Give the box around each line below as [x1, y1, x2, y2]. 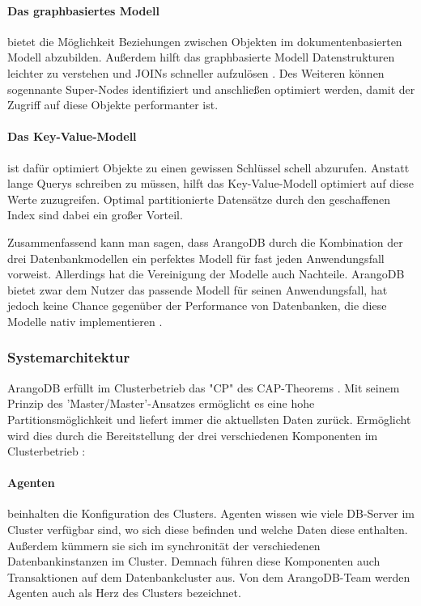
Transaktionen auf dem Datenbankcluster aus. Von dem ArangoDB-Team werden [7, 568, 410, 585]
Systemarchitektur [7, 347, 130, 367]
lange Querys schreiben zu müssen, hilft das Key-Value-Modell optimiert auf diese [7, 175, 414, 192]
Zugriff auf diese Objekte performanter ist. [7, 96, 219, 113]
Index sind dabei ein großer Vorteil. [7, 206, 183, 223]
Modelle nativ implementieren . [7, 312, 163, 329]
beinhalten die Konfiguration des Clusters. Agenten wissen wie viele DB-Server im [7, 505, 415, 522]
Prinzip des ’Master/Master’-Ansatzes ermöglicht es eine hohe [7, 395, 315, 412]
